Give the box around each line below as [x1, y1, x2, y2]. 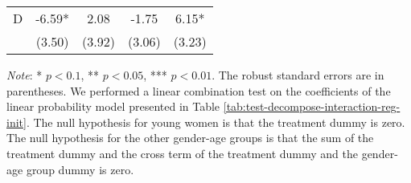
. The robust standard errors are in [212, 67, 384, 83]
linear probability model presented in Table [6, 98, 220, 115]
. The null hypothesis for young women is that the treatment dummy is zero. [26, 113, 405, 130]
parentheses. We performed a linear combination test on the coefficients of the [6, 82, 391, 99]
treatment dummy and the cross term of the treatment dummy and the [6, 144, 358, 161]
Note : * [6, 67, 43, 83]
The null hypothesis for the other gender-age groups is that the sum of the [6, 129, 374, 146]
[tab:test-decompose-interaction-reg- [223, 98, 401, 115]
